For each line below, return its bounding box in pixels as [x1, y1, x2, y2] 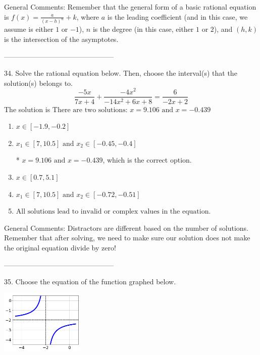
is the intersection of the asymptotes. [4, 34, 119, 44]
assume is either [4, 24, 54, 34]
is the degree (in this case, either [92, 24, 194, 34]
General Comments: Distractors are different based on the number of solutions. [4, 222, 248, 233]
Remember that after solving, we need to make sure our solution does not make [4, 232, 250, 243]
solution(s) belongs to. [4, 77, 73, 88]
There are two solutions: [52, 106, 128, 114]
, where [76, 11, 99, 22]
